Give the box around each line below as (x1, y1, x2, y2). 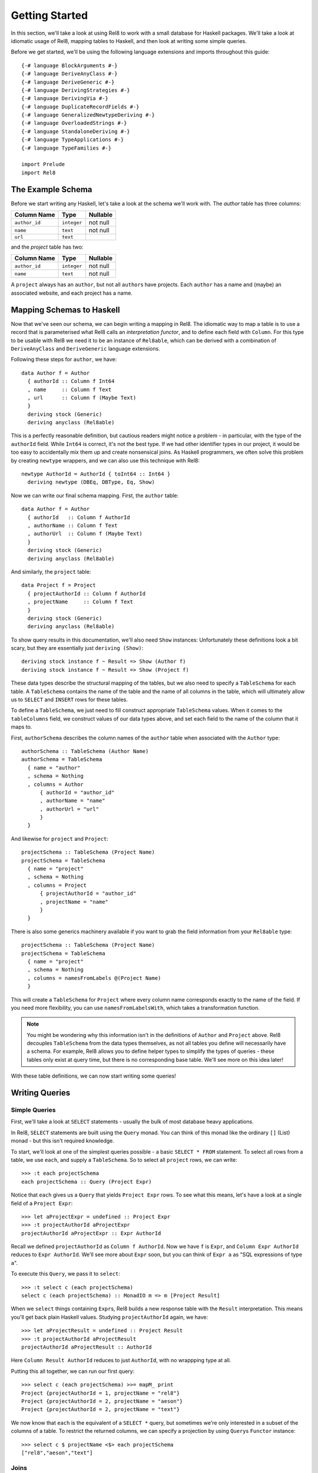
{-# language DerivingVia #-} (21, 95, 109, 102)
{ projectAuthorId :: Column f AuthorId (27, 590, 146, 597)
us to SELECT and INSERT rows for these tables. (11, 696, 128, 704)
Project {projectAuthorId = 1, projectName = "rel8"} (21, 1389, 180, 1396)
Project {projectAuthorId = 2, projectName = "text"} (21, 1406, 180, 1413)
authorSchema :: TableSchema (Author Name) (21, 748, 149, 754)
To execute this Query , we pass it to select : (11, 1270, 121, 1277)
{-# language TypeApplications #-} (21, 136, 124, 143)
